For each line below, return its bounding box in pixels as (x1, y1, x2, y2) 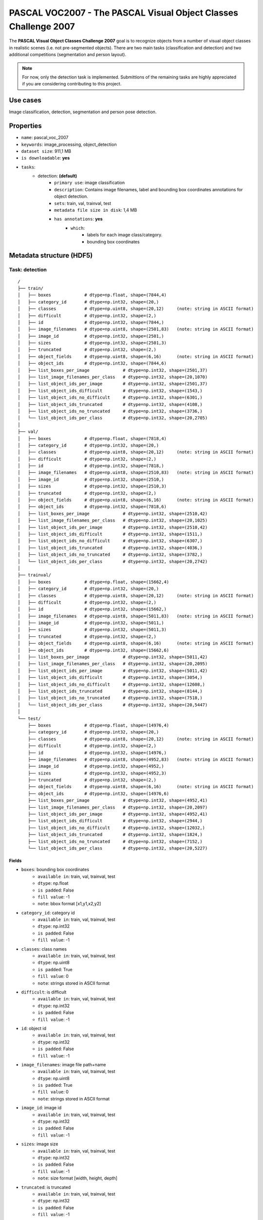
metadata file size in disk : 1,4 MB (54, 207, 137, 213)
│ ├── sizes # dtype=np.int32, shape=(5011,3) (18, 627, 167, 632)
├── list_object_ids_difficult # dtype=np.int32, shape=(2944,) (27, 818, 203, 824)
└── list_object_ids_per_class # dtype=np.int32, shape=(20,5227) (27, 845, 208, 851)
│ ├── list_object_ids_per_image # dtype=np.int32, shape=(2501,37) (18, 381, 208, 386)
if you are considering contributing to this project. (22, 81, 122, 87)
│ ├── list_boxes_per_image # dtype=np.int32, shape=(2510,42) (18, 510, 208, 516)
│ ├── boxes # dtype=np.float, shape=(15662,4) (18, 579, 169, 585)
